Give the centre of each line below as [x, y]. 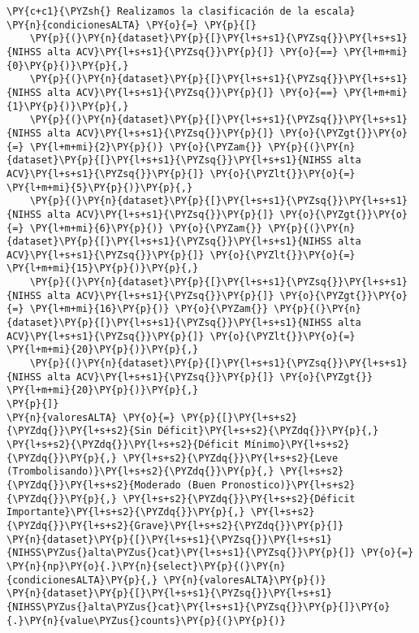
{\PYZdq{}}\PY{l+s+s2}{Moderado [94, 485]
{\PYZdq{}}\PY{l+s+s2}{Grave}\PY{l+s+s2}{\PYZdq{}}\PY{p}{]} [175, 525]
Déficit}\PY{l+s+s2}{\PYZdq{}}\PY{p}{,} [268, 431]
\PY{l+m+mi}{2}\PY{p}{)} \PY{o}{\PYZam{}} [146, 147]
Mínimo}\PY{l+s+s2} [297, 444]
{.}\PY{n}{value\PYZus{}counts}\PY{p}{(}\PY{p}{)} [146, 620]
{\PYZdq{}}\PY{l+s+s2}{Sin [79, 431]
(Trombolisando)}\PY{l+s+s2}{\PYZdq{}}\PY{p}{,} [140, 472]
